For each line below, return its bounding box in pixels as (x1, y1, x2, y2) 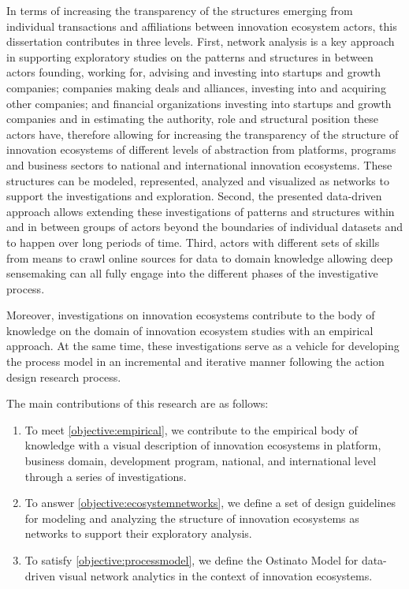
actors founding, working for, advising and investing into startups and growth (6, 64, 381, 80)
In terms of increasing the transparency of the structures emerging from (6, 2, 353, 18)
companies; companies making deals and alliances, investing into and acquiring (6, 79, 386, 95)
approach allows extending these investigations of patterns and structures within (6, 203, 395, 219)
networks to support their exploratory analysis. (24, 525, 252, 542)
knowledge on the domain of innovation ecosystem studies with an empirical (6, 322, 374, 338)
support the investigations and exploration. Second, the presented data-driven (6, 188, 382, 204)
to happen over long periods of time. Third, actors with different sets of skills (6, 233, 380, 250)
